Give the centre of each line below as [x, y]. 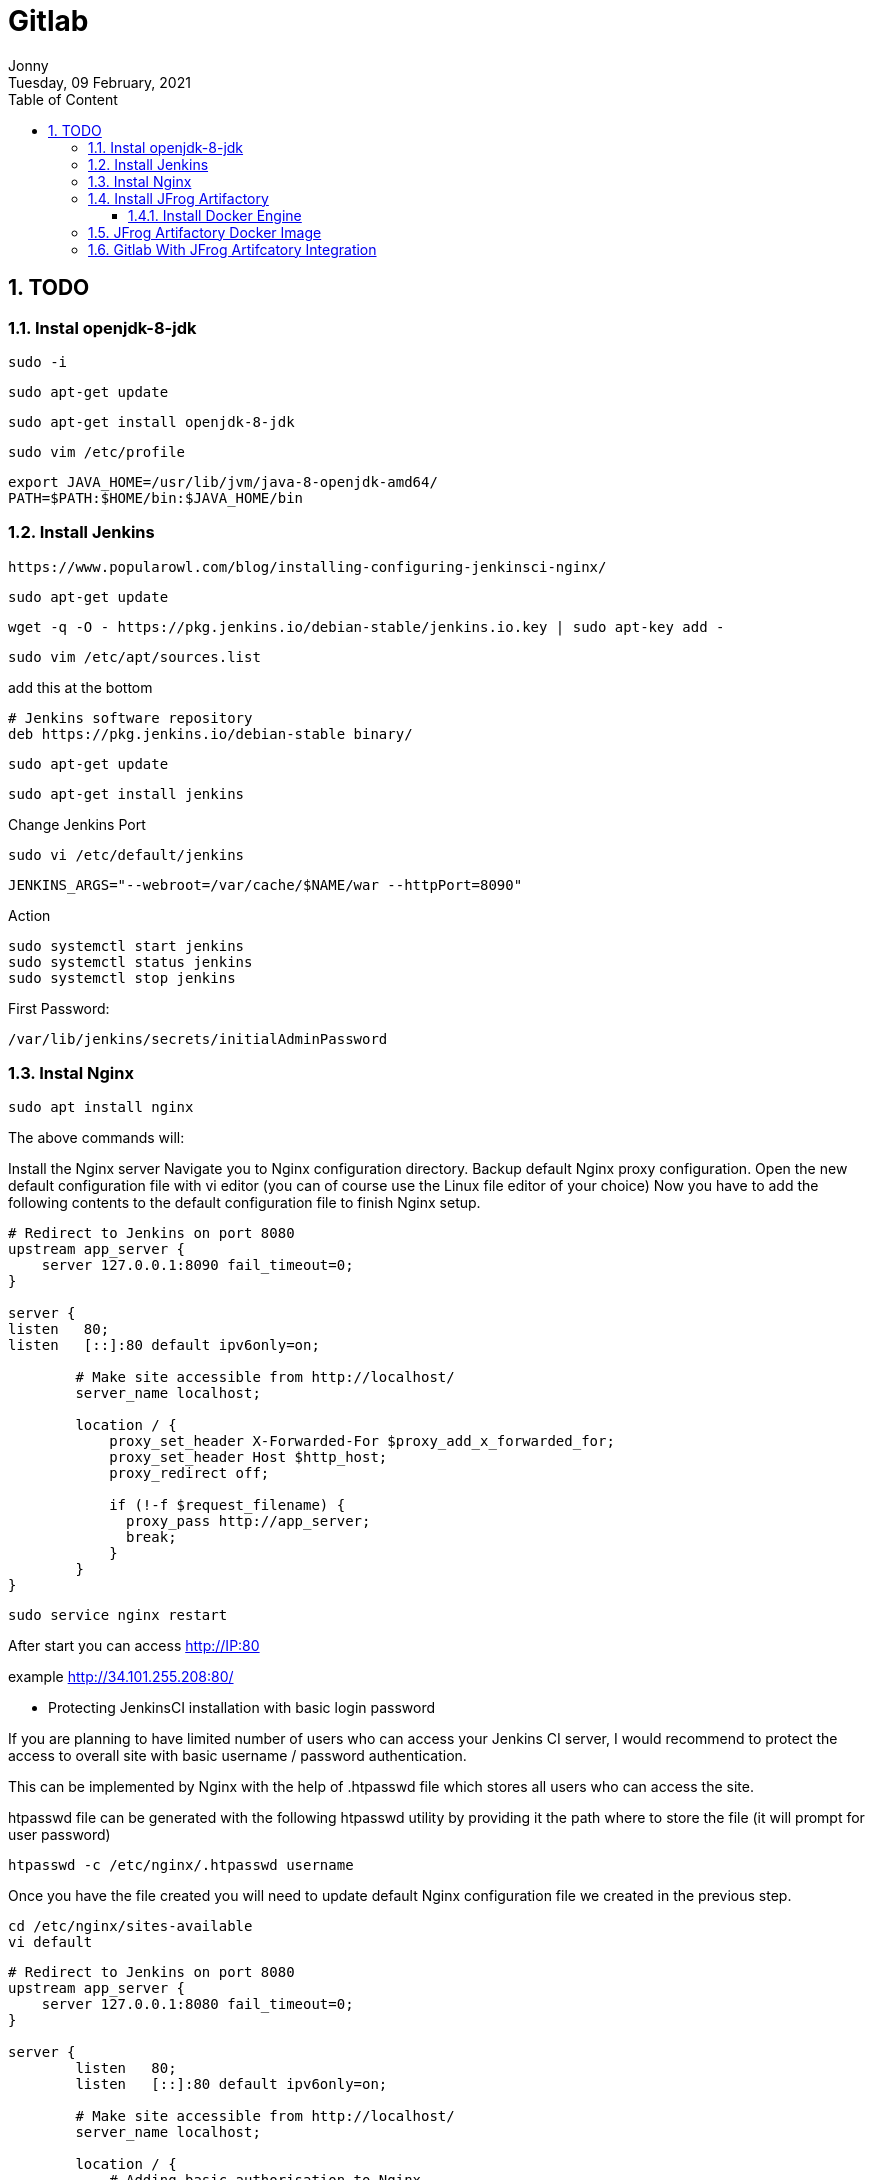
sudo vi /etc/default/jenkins [126, 854]
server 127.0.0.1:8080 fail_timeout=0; [197, 2004]
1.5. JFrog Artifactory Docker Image [205, 232]
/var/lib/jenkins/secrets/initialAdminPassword [198, 1038]
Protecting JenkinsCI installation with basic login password [242, 1708]
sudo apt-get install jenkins [126, 793]
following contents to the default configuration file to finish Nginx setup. [244, 1203]
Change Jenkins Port [77, 824]
